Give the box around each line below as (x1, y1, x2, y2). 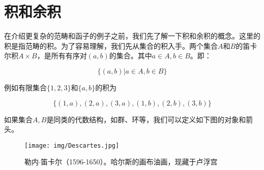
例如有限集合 (4, 82, 47, 92)
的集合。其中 (109, 50, 152, 61)
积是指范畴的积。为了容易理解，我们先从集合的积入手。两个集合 (4, 40, 218, 51)
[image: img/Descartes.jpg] (24, 142, 120, 149)
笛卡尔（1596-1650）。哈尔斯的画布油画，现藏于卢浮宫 (40, 156, 218, 167)
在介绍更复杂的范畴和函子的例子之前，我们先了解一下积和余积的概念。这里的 (4, 30, 260, 41)
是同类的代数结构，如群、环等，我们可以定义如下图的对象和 (46, 114, 246, 124)
